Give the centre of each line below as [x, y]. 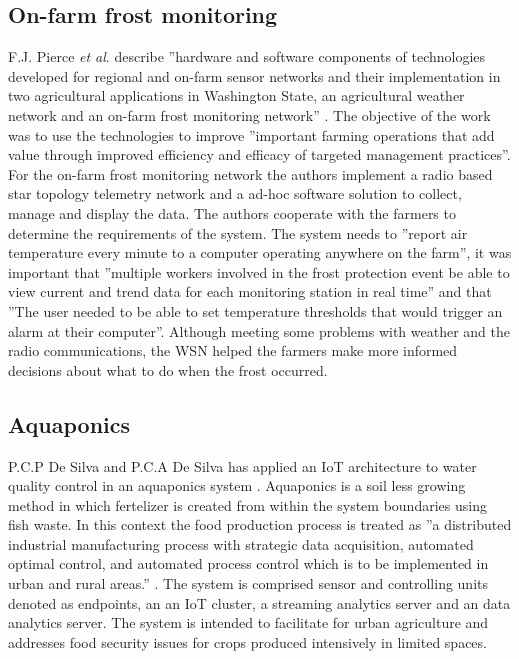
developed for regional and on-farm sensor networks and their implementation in [254, 75]
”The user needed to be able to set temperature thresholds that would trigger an [255, 310]
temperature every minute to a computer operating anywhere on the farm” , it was [260, 252]
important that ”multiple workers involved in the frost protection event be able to [259, 271]
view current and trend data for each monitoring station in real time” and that [250, 291]
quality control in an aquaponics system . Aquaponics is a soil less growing [237, 485]
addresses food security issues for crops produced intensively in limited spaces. [247, 641]
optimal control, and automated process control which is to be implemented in [248, 563]
